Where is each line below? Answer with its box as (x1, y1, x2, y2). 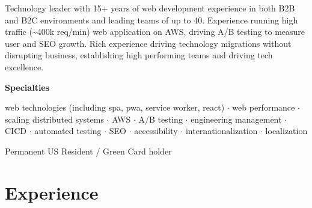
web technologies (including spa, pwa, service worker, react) (5, 101, 225, 114)
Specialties (5, 81, 50, 93)
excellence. (5, 60, 44, 73)
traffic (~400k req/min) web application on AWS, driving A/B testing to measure (5, 25, 305, 38)
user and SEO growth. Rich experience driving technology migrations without (5, 37, 292, 49)
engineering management (191, 112, 282, 125)
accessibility (134, 124, 178, 137)
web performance (232, 101, 295, 114)
